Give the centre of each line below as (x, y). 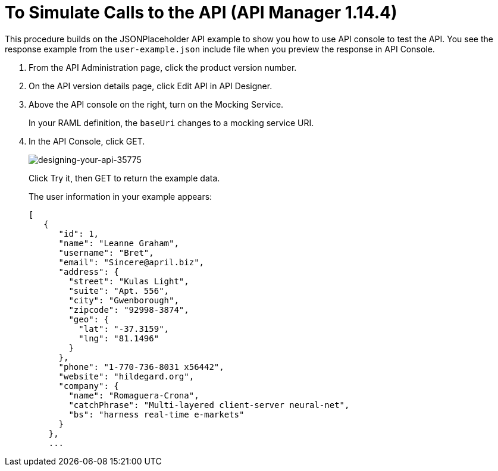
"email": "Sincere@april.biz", (131, 262)
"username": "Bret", (106, 252)
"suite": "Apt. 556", (119, 291)
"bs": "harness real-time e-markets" (156, 414)
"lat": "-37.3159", (124, 329)
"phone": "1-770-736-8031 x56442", (141, 367)
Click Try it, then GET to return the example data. (124, 178)
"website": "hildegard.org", (126, 376)
